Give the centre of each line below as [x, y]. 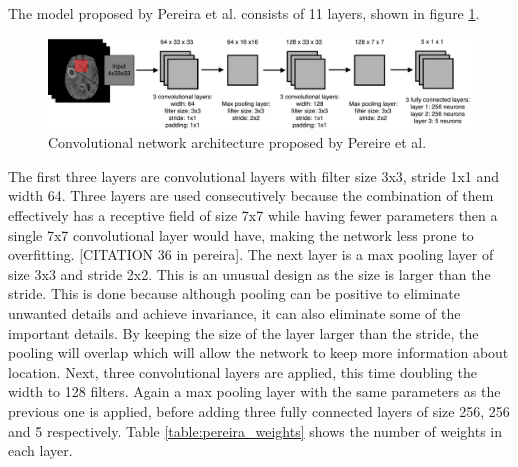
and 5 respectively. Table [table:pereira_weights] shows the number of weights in [255, 430]
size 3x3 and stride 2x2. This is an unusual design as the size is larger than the [249, 273]
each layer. [40, 450]
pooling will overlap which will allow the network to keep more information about [258, 352]
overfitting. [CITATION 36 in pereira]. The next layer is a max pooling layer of [251, 254]
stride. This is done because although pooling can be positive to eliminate [234, 293]
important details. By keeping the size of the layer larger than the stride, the [243, 332]
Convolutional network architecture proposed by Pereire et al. [237, 142]
